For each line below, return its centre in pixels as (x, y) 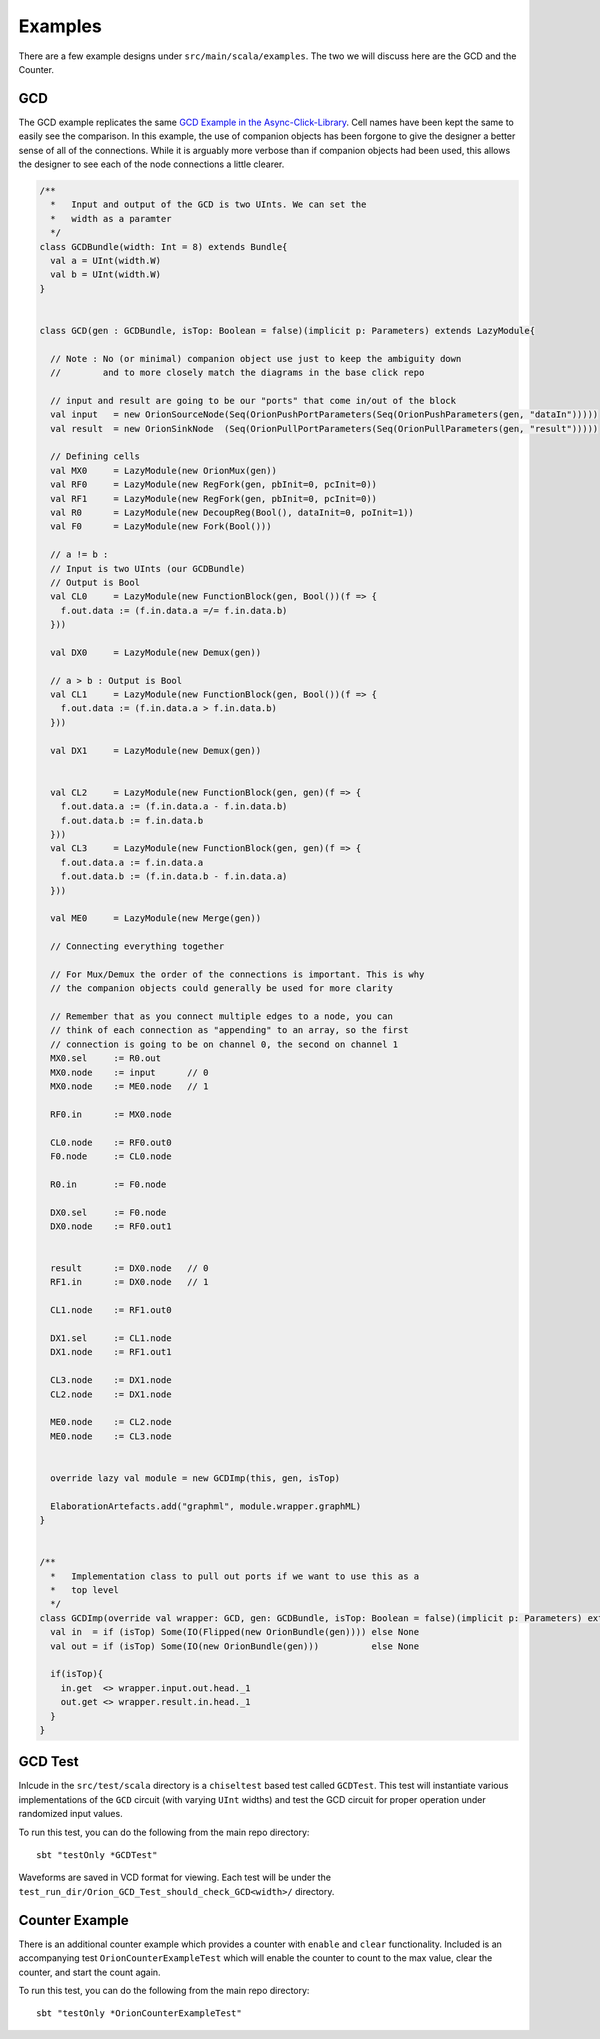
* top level (85, 1590)
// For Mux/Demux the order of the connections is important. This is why (237, 974)
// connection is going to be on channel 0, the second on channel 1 (224, 1044)
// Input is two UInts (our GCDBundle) (148, 568)
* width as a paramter (111, 218)
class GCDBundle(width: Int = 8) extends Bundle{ (163, 246)
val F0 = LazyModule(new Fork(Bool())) (161, 526)
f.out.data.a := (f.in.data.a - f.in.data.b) (174, 806)
